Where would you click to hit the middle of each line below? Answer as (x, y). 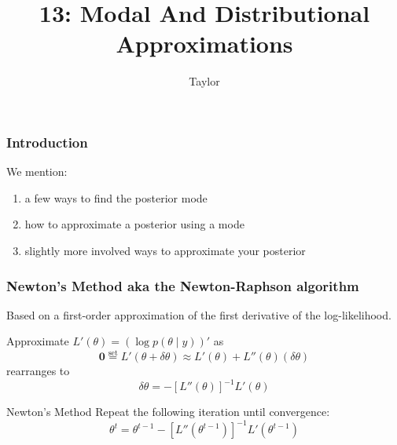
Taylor (204, 81)
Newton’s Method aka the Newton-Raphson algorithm (183, 285)
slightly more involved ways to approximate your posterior (165, 250)
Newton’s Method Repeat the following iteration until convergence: (168, 412)
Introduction (47, 142)
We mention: (37, 171)
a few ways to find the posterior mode (116, 197)
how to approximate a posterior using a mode (134, 224)
